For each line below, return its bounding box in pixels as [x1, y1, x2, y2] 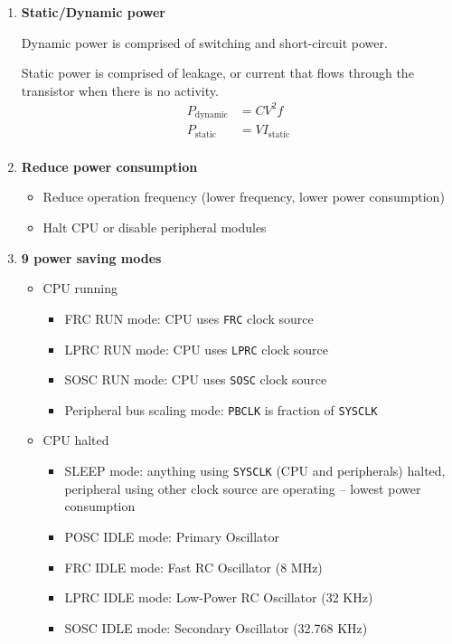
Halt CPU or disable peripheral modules [42, 218, 267, 237]
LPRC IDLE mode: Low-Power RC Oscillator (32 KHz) [64, 588, 373, 607]
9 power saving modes [21, 248, 162, 267]
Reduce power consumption [21, 156, 198, 175]
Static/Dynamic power [21, 3, 165, 21]
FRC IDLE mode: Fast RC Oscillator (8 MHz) [64, 557, 323, 576]
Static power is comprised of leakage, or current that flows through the [21, 63, 414, 82]
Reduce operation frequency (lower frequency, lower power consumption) [42, 187, 445, 206]
